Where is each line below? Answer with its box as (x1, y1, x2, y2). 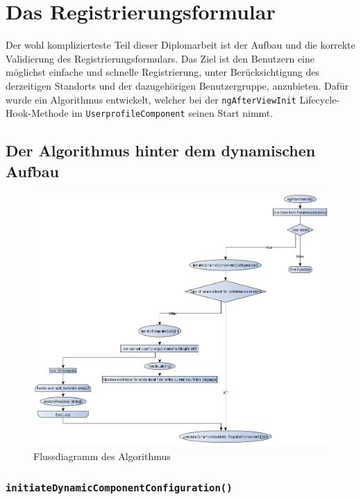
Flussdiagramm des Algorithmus (33, 448, 171, 463)
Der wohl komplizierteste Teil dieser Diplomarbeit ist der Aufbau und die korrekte (6, 38, 355, 52)
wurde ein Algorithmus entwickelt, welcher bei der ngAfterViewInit (6, 92, 296, 106)
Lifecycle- (299, 92, 340, 106)
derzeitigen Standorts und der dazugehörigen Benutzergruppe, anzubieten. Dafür (6, 78, 349, 92)
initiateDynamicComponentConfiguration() (6, 482, 233, 494)
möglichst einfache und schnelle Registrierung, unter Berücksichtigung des (6, 65, 320, 79)
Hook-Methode (6, 106, 69, 120)
